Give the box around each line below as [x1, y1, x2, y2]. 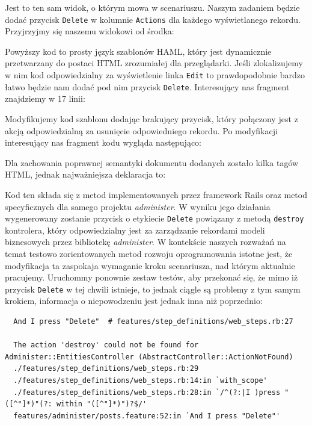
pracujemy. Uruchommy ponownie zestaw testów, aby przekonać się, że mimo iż [5, 271, 298, 284]
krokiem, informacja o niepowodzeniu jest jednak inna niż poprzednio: [5, 294, 263, 307]
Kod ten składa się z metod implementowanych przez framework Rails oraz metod [5, 188, 307, 200]
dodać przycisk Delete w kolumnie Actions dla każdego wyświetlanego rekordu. [5, 13, 301, 25]
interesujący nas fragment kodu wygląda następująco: [5, 136, 201, 149]
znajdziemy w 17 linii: [5, 92, 85, 105]
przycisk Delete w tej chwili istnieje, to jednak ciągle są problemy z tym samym [5, 282, 301, 295]
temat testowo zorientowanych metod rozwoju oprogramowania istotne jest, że [5, 247, 293, 259]
